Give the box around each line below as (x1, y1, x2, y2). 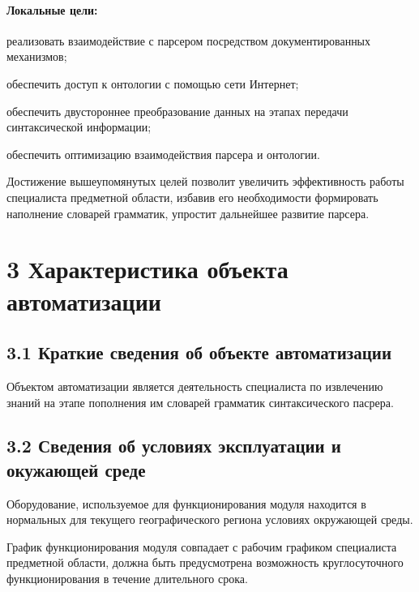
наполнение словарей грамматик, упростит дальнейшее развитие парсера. (6, 204, 370, 221)
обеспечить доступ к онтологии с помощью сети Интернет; (6, 75, 299, 92)
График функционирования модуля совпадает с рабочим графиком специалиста (6, 538, 397, 555)
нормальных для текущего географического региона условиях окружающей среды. (6, 511, 413, 528)
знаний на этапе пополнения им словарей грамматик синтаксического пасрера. (6, 393, 394, 410)
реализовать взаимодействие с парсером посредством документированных (6, 32, 371, 49)
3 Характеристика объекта (6, 252, 289, 285)
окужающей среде (6, 457, 146, 482)
